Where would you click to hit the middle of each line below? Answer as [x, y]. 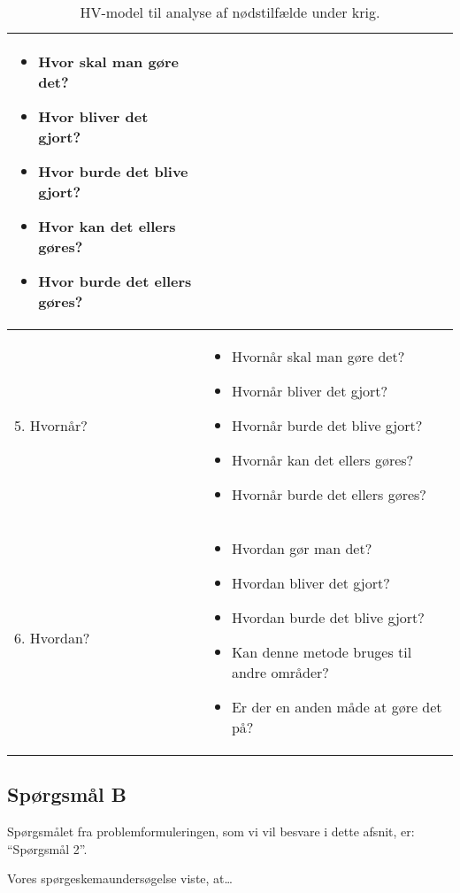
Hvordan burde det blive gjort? [328, 617]
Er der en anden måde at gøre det [337, 707]
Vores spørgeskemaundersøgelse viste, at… [120, 878]
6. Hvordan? [52, 638]
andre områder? [280, 672]
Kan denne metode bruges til [322, 652]
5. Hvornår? [51, 425]
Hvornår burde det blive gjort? [327, 425]
